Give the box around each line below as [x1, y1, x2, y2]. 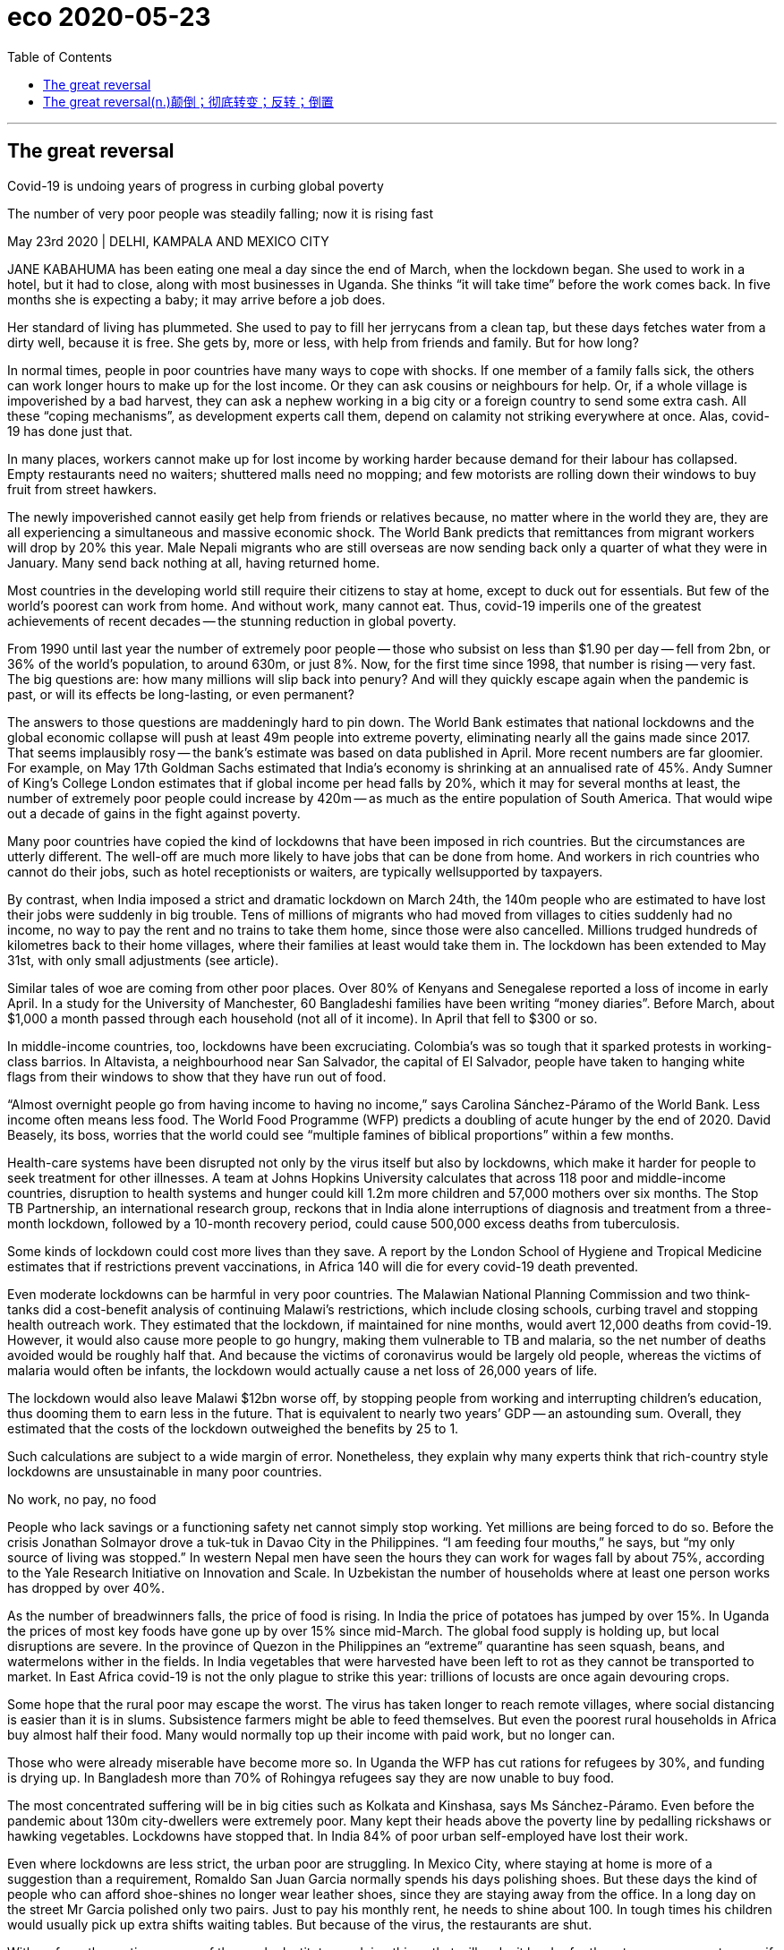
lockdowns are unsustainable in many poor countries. [7, 1463, 322, 1479]
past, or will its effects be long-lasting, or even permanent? [7, 686, 354, 702]
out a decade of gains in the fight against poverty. [7, 805, 301, 821]
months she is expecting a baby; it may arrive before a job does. [7, 291, 386, 307]
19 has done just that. [7, 423, 133, 439]
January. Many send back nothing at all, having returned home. [7, 554, 380, 570]
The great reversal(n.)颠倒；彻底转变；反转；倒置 [43, 93, 334, 109]
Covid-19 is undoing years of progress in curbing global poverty [7, 177, 384, 193]
